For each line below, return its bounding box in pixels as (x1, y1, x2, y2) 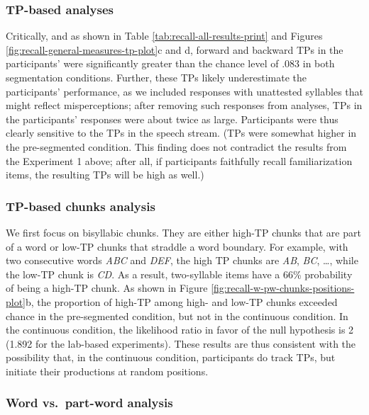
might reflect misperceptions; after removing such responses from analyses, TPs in (6, 98, 363, 113)
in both (302, 56, 335, 71)
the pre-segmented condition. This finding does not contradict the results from (6, 139, 347, 154)
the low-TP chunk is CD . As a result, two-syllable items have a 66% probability (6, 266, 353, 281)
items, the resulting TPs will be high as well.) (6, 167, 204, 182)
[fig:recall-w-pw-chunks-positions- (211, 280, 355, 295)
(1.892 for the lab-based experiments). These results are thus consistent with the (6, 336, 356, 351)
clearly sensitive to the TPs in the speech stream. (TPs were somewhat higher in (6, 125, 357, 140)
